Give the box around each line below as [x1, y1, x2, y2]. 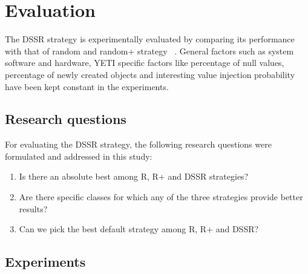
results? [19, 202, 48, 215]
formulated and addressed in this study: [5, 149, 152, 162]
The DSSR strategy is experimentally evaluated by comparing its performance [5, 33, 295, 45]
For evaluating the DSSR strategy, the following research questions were [5, 138, 272, 151]
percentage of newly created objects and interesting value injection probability [5, 68, 295, 80]
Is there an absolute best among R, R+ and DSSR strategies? [19, 170, 249, 183]
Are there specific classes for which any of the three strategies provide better [19, 191, 303, 203]
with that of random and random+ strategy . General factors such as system [5, 44, 294, 57]
